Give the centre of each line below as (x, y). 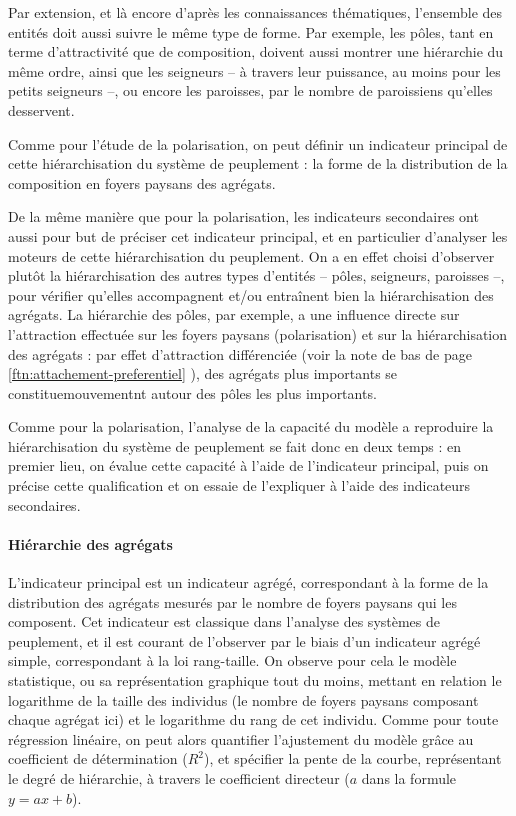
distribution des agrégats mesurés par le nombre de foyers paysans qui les (232, 601)
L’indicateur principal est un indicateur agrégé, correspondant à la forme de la (248, 582)
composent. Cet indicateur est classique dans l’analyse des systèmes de (224, 621)
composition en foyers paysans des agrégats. (142, 182)
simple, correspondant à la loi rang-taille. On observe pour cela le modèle (232, 660)
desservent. (41, 109)
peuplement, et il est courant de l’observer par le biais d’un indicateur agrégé (244, 640)
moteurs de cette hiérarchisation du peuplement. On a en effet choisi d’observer (251, 255)
